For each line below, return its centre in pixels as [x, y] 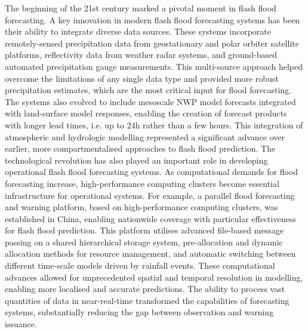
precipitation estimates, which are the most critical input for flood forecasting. [148, 90]
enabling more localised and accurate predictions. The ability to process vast [145, 289]
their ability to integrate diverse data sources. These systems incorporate [138, 31]
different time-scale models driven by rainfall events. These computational [140, 265]
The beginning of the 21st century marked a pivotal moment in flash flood [141, 8]
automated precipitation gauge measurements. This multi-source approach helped [154, 66]
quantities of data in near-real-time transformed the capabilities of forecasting [147, 300]
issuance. [21, 324]
